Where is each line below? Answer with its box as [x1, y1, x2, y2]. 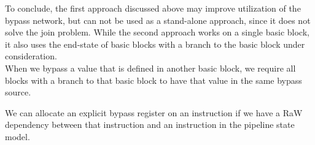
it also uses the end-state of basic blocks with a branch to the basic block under [5, 37, 305, 50]
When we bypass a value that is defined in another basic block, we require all [5, 61, 296, 74]
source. [5, 86, 31, 99]
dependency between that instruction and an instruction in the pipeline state [5, 118, 295, 131]
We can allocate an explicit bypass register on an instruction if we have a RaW [5, 106, 303, 119]
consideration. [5, 50, 57, 62]
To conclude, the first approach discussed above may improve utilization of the [5, 2, 301, 14]
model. [5, 130, 30, 143]
